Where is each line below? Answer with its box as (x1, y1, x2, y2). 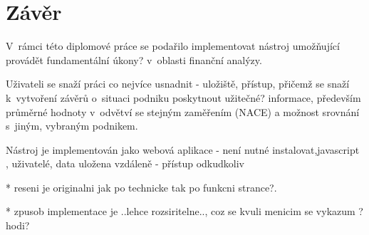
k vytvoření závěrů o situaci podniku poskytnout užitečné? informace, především (6, 90, 361, 105)
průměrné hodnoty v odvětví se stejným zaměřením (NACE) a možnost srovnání (6, 104, 360, 119)
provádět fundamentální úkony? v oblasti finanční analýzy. (6, 52, 262, 67)
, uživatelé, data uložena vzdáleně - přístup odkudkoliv (6, 156, 244, 171)
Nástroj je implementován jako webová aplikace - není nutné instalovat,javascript (6, 142, 360, 157)
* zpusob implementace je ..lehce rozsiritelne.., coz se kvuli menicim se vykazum (6, 204, 355, 219)
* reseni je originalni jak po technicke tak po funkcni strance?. (6, 179, 277, 194)
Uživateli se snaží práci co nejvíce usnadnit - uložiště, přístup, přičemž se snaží (6, 76, 350, 91)
